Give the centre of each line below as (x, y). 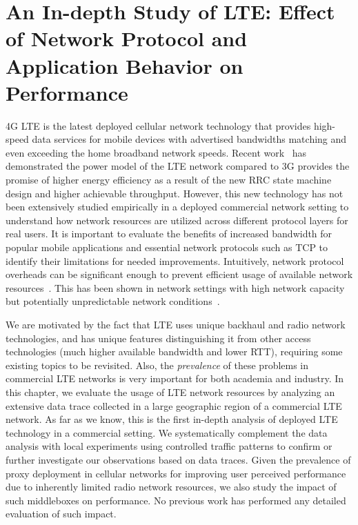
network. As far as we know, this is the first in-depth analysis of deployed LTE (172, 419)
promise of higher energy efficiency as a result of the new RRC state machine (169, 180)
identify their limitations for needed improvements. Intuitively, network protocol (175, 260)
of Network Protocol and (127, 38)
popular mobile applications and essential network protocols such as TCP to (167, 247)
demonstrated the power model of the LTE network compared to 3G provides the (178, 166)
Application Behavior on (125, 65)
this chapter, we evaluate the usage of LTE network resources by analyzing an (170, 392)
